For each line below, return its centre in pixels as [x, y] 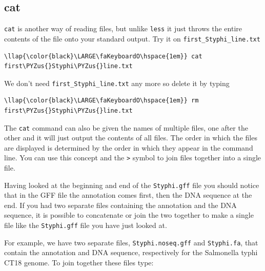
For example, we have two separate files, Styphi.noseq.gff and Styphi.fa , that [131, 242]
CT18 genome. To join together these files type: [79, 262]
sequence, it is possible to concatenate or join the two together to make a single [129, 215]
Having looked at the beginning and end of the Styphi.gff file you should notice [132, 185]
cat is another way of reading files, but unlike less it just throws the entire [123, 28]
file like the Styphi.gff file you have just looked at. [86, 225]
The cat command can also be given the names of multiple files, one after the [126, 127]
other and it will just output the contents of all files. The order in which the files [131, 138]
